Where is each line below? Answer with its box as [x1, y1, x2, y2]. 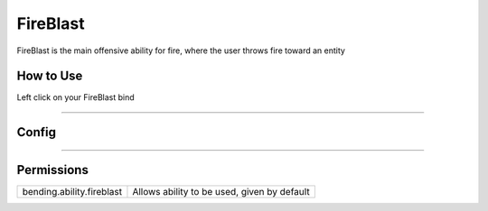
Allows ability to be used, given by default [132, 186, 311, 198]
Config [16, 124, 56, 140]
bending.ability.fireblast [22, 186, 122, 198]
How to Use [16, 69, 83, 84]
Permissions [16, 162, 89, 178]
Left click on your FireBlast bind [16, 92, 135, 103]
